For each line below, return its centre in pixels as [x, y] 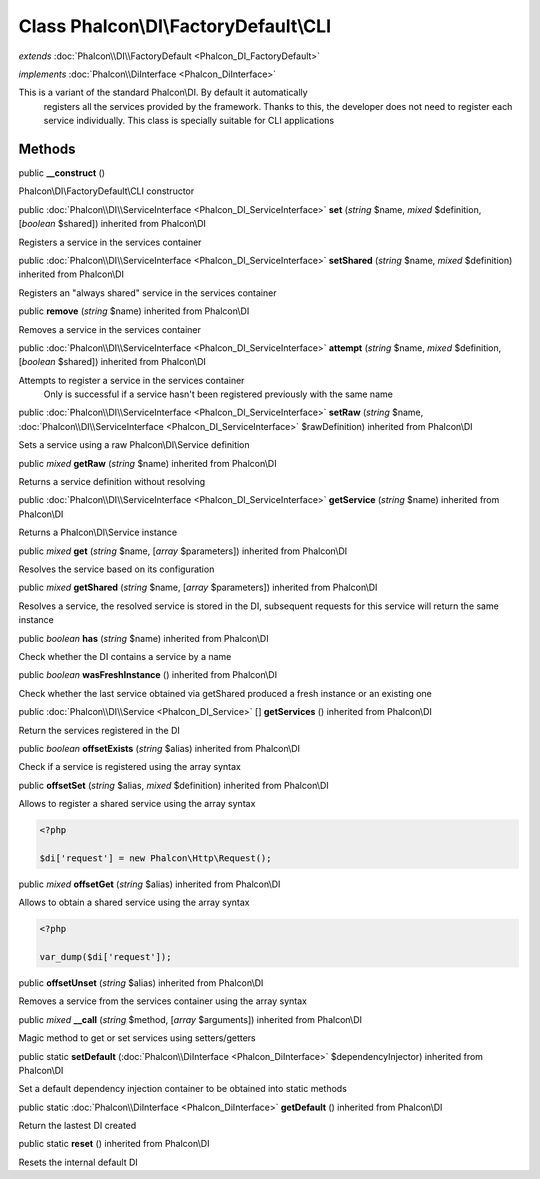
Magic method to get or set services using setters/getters [137, 1038]
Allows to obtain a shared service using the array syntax [134, 902]
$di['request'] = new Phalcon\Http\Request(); [155, 858]
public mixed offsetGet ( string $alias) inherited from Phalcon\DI [149, 884]
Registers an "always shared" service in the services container [147, 292]
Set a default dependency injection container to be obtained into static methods [182, 1089]
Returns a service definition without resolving [112, 482]
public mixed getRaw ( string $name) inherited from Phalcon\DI [147, 463]
